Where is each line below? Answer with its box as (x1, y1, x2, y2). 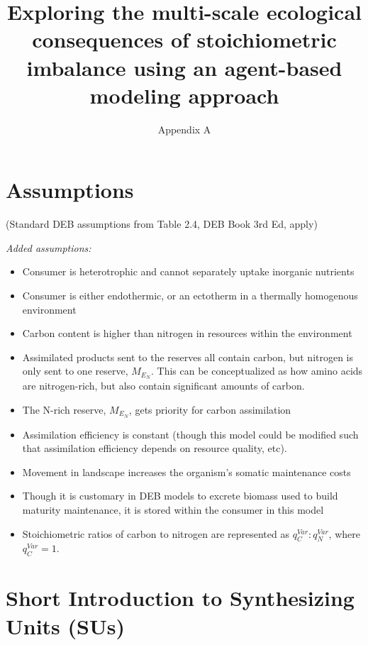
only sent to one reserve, (22, 363, 128, 378)
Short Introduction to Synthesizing (6, 583, 355, 612)
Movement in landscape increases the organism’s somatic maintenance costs (22, 464, 351, 479)
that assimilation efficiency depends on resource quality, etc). (22, 441, 287, 456)
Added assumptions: (6, 240, 91, 255)
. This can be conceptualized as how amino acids (151, 363, 363, 378)
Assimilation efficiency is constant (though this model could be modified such (22, 426, 359, 441)
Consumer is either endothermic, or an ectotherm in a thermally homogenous (22, 288, 358, 302)
